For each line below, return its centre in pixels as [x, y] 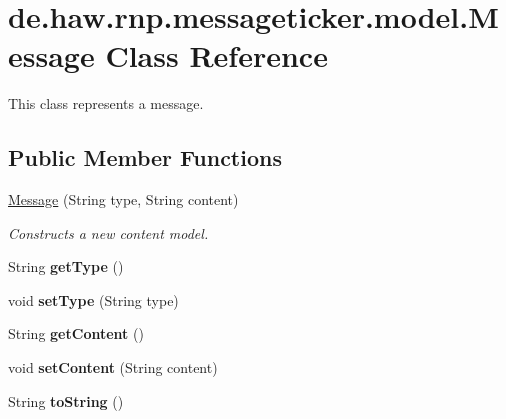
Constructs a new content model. [108, 232]
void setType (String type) [93, 299]
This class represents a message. [106, 103]
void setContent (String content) [113, 367]
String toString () [66, 400]
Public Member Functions [145, 157]
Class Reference [216, 55]
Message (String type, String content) [123, 199]
